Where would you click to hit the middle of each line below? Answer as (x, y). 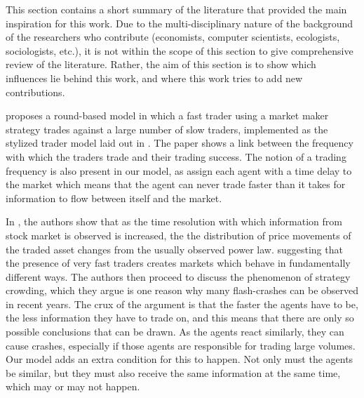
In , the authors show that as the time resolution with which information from (174, 221)
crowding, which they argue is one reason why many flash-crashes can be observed (182, 290)
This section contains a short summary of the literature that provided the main (176, 9)
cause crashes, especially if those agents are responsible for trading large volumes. (181, 345)
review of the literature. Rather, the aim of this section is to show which (161, 64)
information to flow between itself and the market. (114, 198)
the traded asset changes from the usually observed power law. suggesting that (174, 249)
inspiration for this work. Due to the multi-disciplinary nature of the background (180, 23)
